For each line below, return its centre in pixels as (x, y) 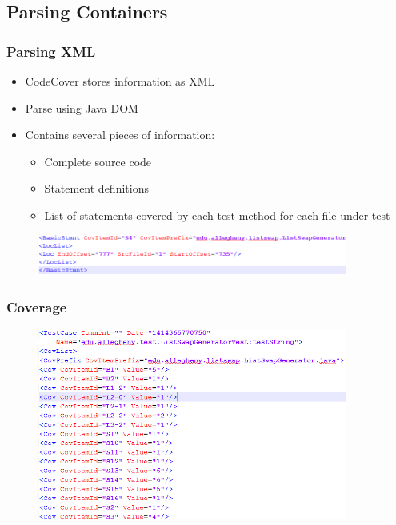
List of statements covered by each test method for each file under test (217, 215)
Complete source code (98, 161)
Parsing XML (51, 51)
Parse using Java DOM (82, 107)
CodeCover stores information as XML (120, 81)
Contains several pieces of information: (120, 135)
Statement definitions (96, 188)
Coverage (37, 306)
